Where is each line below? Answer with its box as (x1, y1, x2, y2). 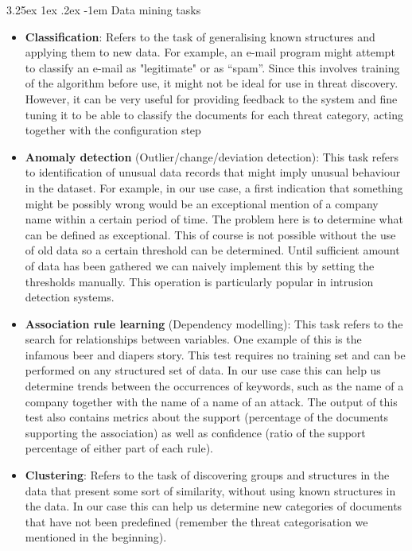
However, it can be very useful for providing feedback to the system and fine (25, 90, 398, 107)
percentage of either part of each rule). (25, 440, 214, 456)
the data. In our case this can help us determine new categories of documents (25, 498, 402, 514)
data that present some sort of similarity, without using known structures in (25, 482, 396, 499)
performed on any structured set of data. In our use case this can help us (25, 362, 381, 378)
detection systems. (25, 289, 115, 305)
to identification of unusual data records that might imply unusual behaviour (25, 164, 401, 180)
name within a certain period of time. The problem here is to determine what (25, 211, 403, 227)
